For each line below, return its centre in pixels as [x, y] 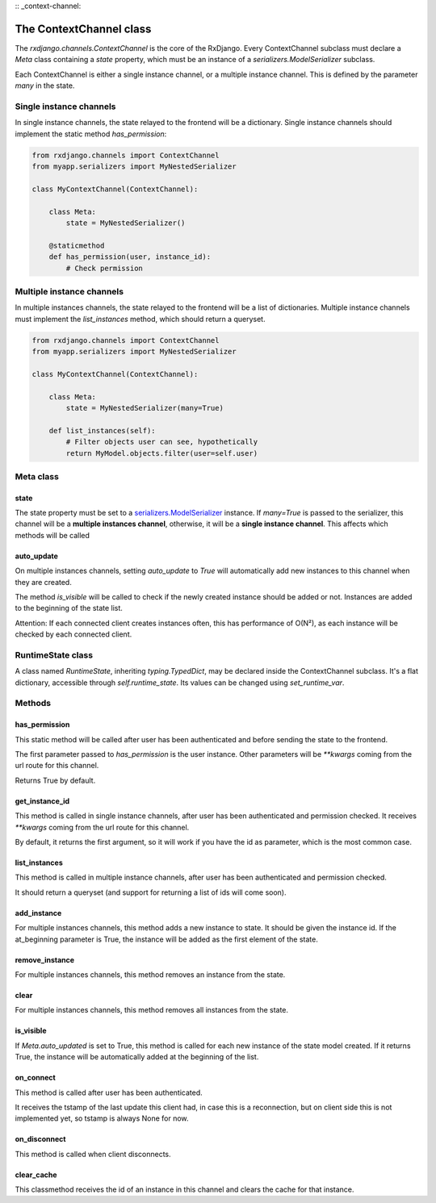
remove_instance [45, 959]
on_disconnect [40, 1139]
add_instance [38, 913]
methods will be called [52, 535]
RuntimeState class [54, 655]
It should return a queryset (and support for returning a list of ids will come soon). [151, 892]
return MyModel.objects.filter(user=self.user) [162, 453]
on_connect [35, 1078]
